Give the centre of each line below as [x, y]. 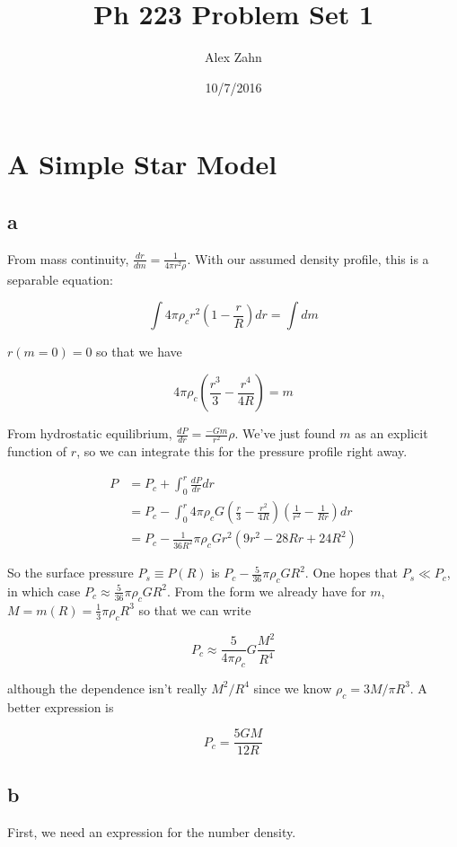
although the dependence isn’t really [107, 688]
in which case [44, 591]
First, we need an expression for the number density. [152, 831]
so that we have [139, 352]
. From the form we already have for [267, 591]
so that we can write [195, 609]
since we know [293, 688]
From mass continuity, [68, 258]
